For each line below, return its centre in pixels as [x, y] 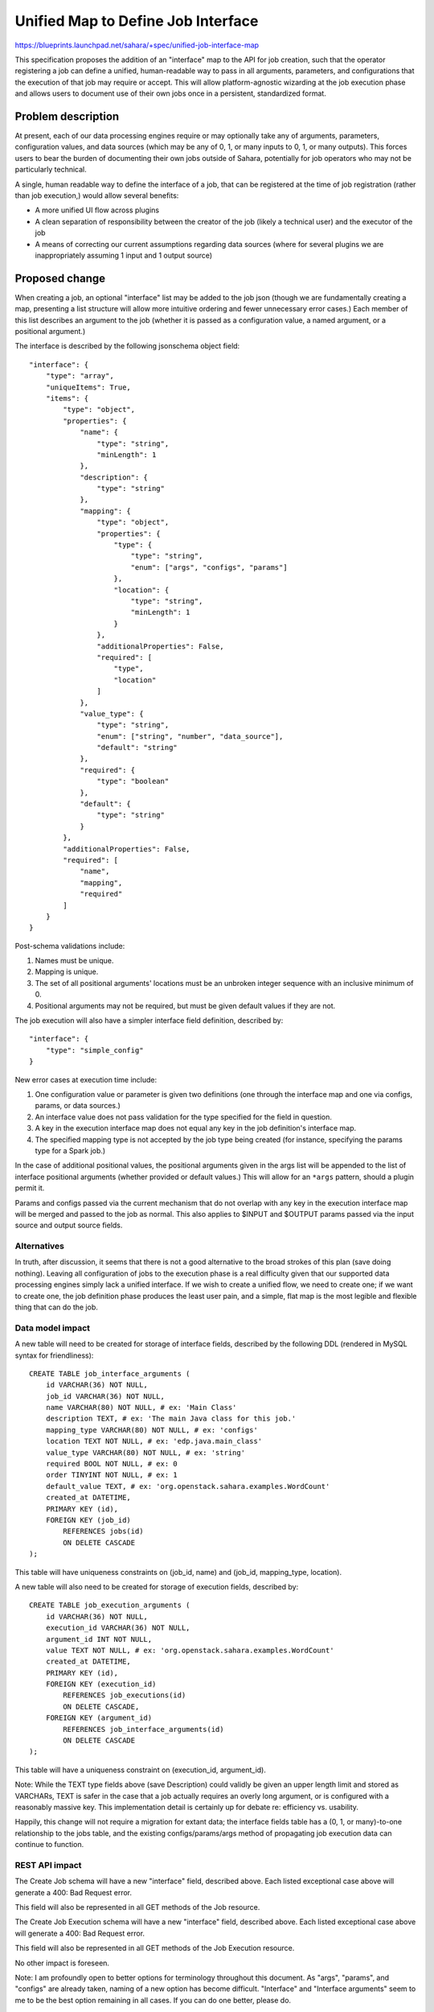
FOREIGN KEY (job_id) [88, 1520]
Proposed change [60, 278]
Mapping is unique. [67, 972]
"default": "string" [137, 748]
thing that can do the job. [56, 1307]
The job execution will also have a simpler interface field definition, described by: [149, 1020]
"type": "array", [80, 376]
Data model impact [53, 1328]
